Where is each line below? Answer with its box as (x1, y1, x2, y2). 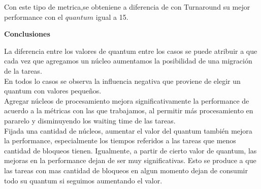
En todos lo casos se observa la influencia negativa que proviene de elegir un (4, 75, 241, 86)
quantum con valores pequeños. (4, 85, 102, 96)
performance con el (4, 11, 63, 22)
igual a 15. (95, 11, 128, 22)
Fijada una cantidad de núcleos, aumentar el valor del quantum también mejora (4, 125, 252, 136)
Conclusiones (4, 28, 50, 39)
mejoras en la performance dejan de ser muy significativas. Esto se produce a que (4, 155, 256, 166)
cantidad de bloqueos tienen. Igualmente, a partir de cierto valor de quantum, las (4, 145, 257, 155)
